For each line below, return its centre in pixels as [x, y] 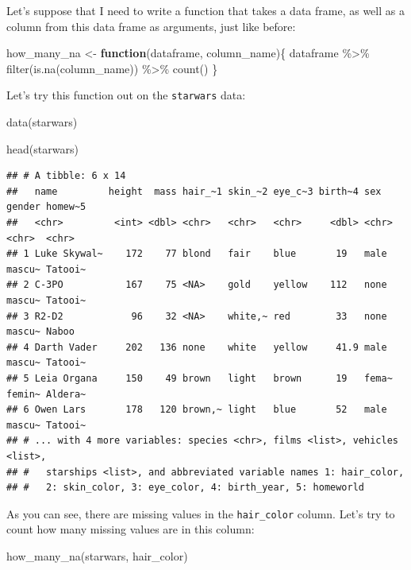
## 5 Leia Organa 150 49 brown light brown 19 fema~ [200, 378]
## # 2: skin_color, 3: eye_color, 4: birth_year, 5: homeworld [186, 488]
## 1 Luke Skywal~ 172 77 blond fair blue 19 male [197, 254]
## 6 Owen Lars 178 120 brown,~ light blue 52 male [197, 410]
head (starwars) [42, 148]
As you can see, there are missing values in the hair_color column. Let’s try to [201, 513]
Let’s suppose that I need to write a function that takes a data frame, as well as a [205, 10]
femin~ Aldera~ [46, 394]
